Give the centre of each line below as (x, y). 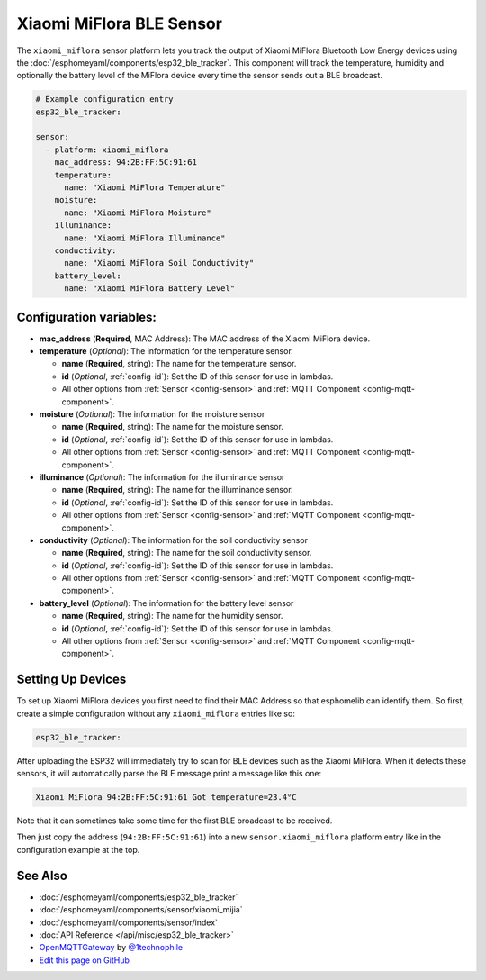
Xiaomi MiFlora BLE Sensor (119, 23)
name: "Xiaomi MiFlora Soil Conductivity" (159, 263)
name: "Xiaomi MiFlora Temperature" (145, 188)
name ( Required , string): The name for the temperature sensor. (179, 364)
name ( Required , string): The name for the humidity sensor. (172, 616)
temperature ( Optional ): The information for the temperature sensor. (166, 351)
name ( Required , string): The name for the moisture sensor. (172, 427)
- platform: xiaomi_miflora (107, 150)
